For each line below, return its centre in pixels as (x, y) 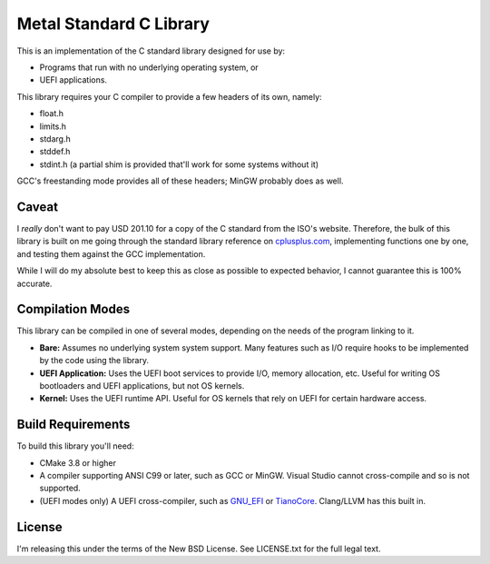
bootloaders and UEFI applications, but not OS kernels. (142, 386)
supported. (60, 488)
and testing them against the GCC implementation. (111, 253)
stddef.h (55, 152)
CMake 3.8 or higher (78, 462)
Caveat (38, 207)
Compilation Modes (73, 309)
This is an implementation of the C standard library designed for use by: (151, 51)
